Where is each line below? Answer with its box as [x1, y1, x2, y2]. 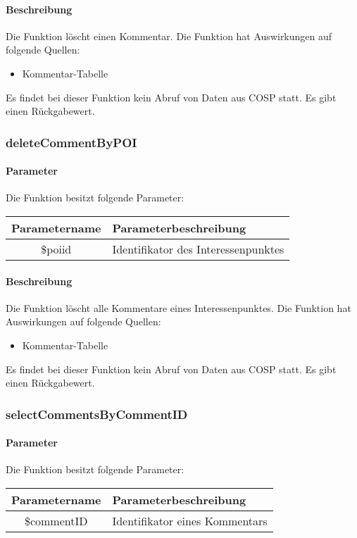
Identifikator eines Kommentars [112, 513, 268, 529]
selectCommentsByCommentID [6, 405, 188, 423]
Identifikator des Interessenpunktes [112, 241, 284, 257]
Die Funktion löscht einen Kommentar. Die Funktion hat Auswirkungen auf [6, 28, 332, 43]
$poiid [41, 241, 72, 257]
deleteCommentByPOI [6, 133, 137, 151]
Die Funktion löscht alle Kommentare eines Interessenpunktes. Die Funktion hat [6, 300, 351, 315]
